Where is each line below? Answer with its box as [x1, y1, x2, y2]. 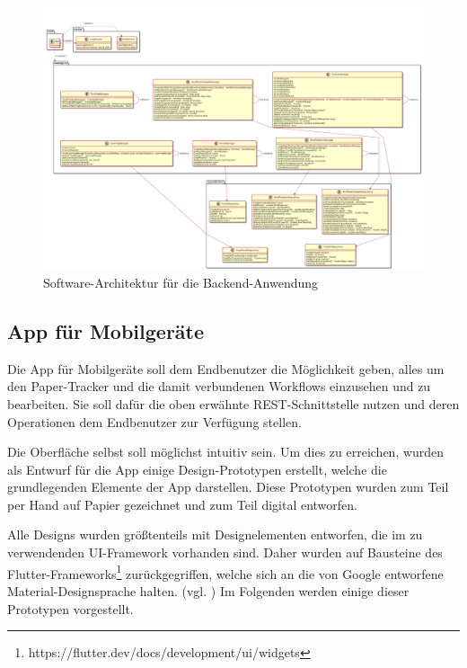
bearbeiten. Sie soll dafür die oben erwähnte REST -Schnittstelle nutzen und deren [7, 394, 460, 413]
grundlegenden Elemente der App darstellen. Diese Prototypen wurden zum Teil [7, 477, 449, 496]
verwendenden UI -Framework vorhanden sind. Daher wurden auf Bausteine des [7, 543, 443, 562]
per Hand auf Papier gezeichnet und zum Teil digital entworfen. [7, 494, 357, 513]
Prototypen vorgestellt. [7, 599, 134, 618]
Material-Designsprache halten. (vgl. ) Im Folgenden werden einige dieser [7, 581, 410, 600]
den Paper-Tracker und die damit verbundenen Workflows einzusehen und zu [7, 377, 431, 396]
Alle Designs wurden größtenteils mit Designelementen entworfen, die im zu [7, 525, 423, 544]
